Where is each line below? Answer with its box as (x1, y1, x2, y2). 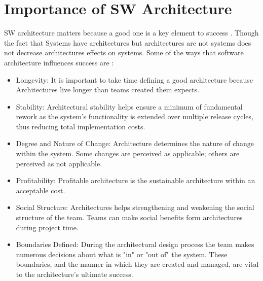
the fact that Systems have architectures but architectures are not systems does (4, 37, 251, 48)
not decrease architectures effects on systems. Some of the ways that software (4, 47, 244, 58)
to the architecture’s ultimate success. (16, 269, 133, 279)
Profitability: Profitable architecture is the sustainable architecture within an (16, 175, 255, 186)
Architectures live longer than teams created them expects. (16, 84, 200, 95)
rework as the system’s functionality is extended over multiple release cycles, (16, 111, 253, 122)
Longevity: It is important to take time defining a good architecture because (16, 74, 253, 85)
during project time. (16, 222, 79, 232)
